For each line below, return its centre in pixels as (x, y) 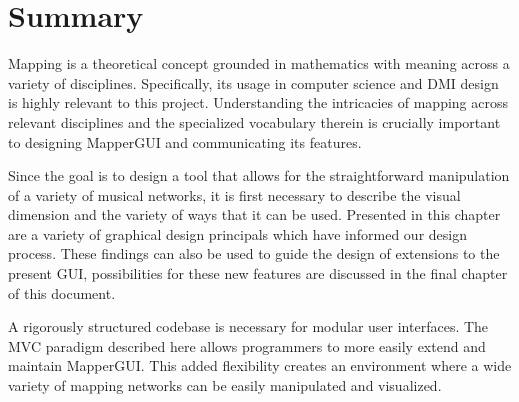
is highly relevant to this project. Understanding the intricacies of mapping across (258, 102)
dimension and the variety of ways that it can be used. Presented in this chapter (254, 214)
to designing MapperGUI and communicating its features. (185, 141)
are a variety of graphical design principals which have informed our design (237, 233)
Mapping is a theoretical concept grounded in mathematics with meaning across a (259, 63)
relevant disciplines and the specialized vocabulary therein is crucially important (254, 121)
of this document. (62, 292)
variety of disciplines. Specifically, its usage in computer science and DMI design (253, 82)
